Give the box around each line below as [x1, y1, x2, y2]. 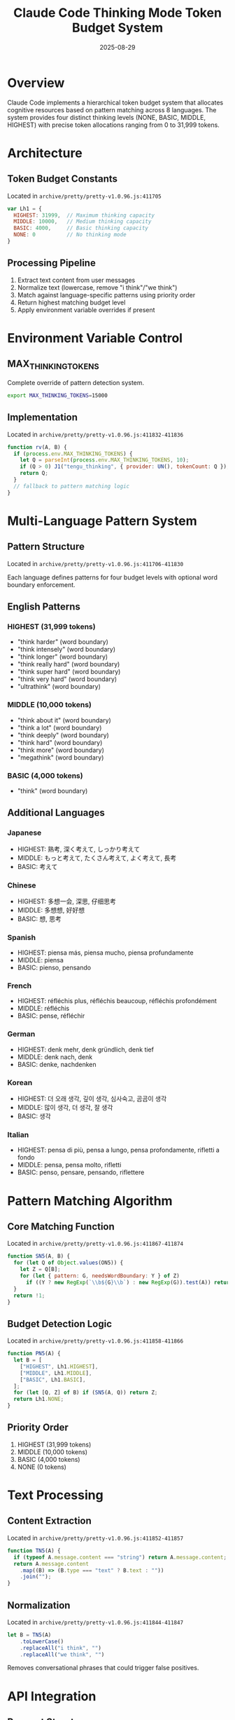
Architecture [7, 145, 83, 161]
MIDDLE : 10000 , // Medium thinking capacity [13, 218, 152, 225]
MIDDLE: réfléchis [17, 1005, 70, 1013]
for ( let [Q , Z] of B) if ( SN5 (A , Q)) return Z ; [13, 1389, 158, 1397]
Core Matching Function [7, 1221, 115, 1232]
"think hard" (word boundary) [17, 738, 103, 746]
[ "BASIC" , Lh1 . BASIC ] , [20, 1376, 86, 1383]
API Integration [7, 1688, 97, 1704]
